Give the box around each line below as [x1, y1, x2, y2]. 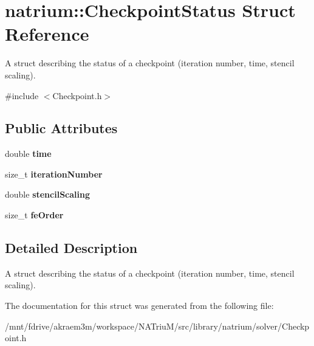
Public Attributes [5, 119, 118, 137]
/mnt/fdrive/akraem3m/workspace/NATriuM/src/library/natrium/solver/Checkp [5, 319, 310, 332]
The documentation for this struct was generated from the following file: [5, 299, 274, 312]
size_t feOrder [5, 209, 64, 221]
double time [5, 147, 52, 160]
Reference [5, 21, 89, 46]
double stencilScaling [5, 188, 90, 201]
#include [5, 89, 39, 102]
